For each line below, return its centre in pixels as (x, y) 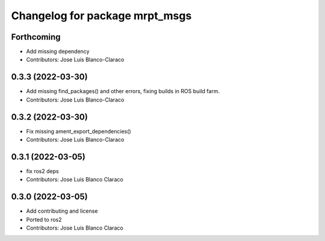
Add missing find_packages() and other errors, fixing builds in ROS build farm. (123, 91)
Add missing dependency (58, 52)
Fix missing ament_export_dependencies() (79, 131)
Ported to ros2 (44, 219)
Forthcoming (36, 37)
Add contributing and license (62, 211)
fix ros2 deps (43, 171)
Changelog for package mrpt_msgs (101, 16)
